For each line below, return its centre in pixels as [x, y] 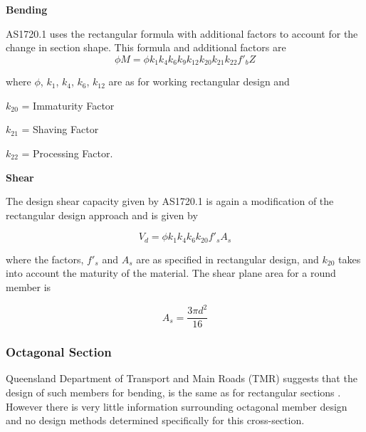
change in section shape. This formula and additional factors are [146, 47]
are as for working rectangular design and [199, 81]
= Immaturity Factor [68, 105]
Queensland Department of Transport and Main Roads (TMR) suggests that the [182, 378]
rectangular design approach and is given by [102, 215]
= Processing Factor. [67, 153]
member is [28, 287]
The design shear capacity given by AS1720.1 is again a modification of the [170, 201]
